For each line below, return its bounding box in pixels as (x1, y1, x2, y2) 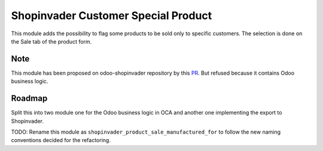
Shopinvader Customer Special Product (11, 9, 212, 22)
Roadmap (11, 93, 48, 104)
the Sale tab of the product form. (11, 38, 92, 45)
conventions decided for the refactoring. (11, 137, 111, 144)
